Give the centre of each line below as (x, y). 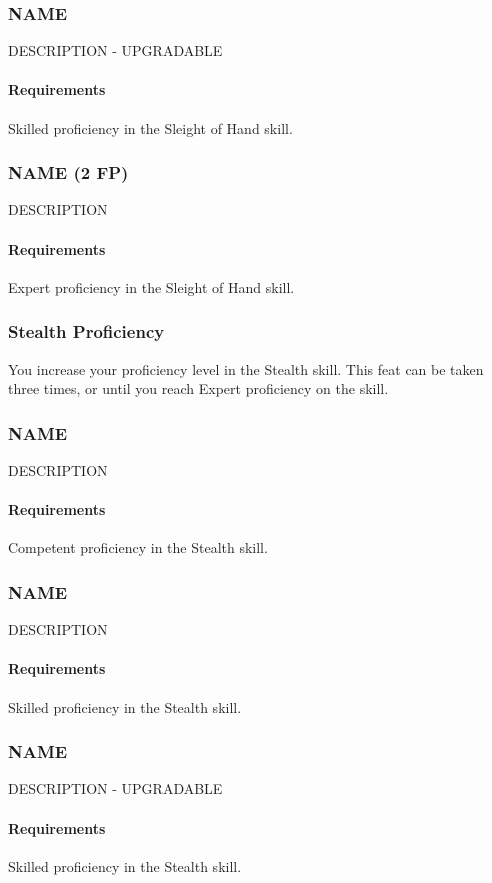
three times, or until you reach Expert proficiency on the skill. (198, 388)
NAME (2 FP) (68, 172)
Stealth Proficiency (86, 331)
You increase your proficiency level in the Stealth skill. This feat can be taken (246, 368)
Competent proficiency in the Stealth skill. (138, 547)
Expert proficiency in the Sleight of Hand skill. (151, 286)
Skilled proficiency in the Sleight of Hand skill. (150, 127)
